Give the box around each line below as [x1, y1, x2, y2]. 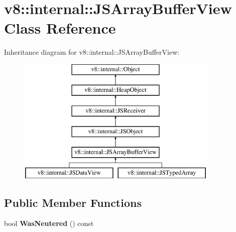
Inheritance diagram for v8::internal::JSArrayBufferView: [4, 47, 180, 57]
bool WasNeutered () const [4, 218, 94, 228]
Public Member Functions [4, 194, 142, 210]
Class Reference [4, 18, 116, 38]
